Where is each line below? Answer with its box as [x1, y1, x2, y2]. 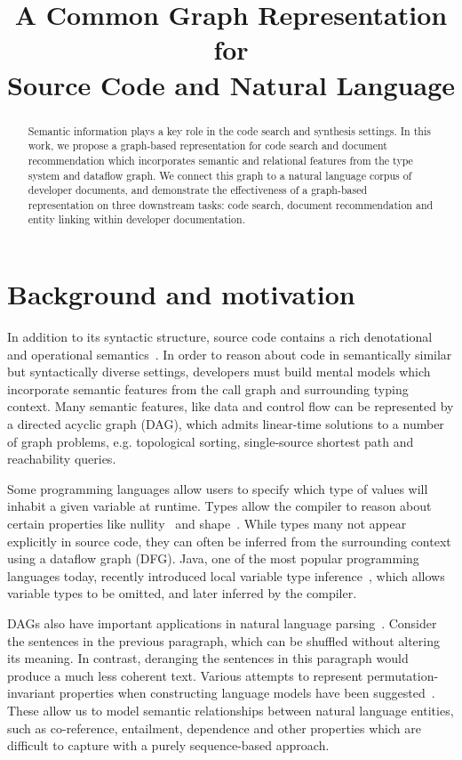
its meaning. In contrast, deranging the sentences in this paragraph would [7, 649, 409, 667]
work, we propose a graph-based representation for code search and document [28, 138, 387, 153]
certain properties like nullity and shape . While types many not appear [7, 514, 407, 533]
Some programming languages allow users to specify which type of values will [7, 479, 428, 497]
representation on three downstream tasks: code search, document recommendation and [28, 197, 434, 212]
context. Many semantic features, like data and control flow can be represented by [7, 397, 454, 416]
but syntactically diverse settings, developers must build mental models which [7, 362, 431, 381]
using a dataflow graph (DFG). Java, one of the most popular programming [7, 549, 419, 568]
